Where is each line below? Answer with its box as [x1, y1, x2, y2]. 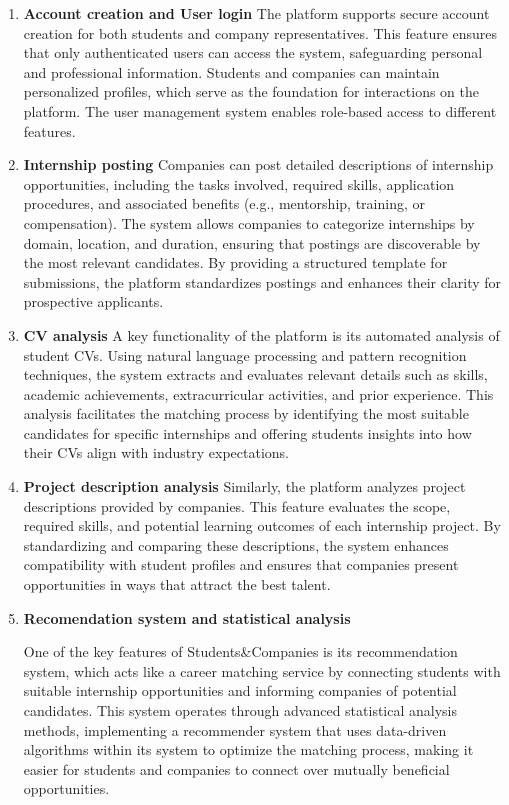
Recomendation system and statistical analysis [23, 607, 351, 628]
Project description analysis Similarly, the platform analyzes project [23, 476, 466, 497]
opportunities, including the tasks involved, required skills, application [23, 173, 455, 194]
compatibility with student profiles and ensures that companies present [23, 554, 459, 575]
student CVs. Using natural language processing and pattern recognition [23, 344, 467, 365]
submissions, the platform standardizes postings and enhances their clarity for [23, 271, 502, 292]
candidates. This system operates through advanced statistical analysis [23, 700, 457, 720]
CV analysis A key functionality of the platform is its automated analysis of [23, 324, 500, 345]
